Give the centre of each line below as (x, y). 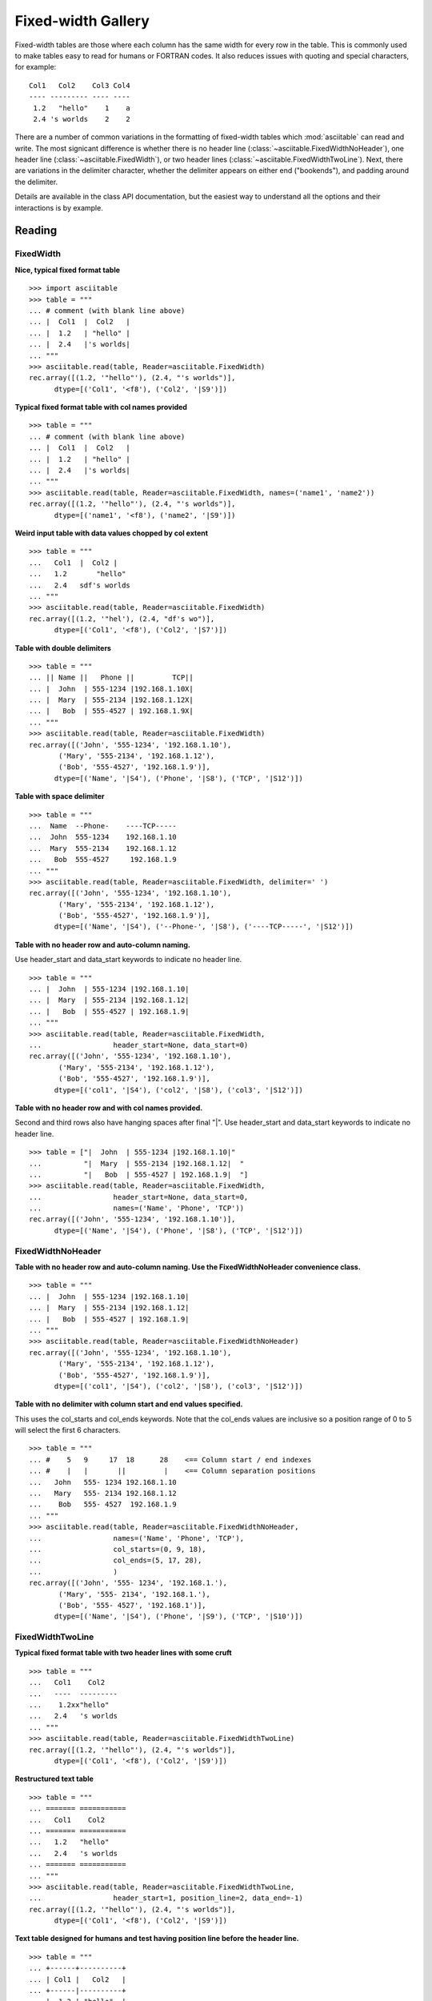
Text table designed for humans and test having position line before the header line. (157, 1939)
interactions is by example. (59, 207)
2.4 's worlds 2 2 (82, 119)
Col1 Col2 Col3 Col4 (80, 85)
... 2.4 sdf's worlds (80, 585)
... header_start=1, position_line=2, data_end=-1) (166, 1898)
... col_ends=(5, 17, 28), (116, 1560)
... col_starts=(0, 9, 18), (118, 1549)
